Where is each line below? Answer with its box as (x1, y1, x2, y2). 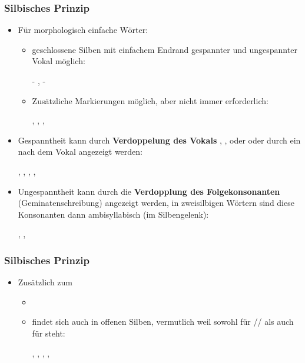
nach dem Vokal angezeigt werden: (18, 145, 142, 158)
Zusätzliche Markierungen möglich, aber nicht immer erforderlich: (32, 94, 268, 106)
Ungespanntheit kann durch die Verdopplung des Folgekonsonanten (18, 185, 280, 197)
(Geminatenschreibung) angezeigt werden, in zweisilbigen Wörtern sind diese (18, 197, 294, 209)
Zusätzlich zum (18, 276, 73, 288)
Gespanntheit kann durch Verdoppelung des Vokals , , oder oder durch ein (18, 134, 301, 146)
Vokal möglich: (32, 55, 85, 67)
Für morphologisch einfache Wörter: (18, 24, 148, 36)
